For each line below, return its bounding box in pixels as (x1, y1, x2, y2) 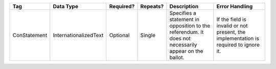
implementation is (216, 35, 259, 42)
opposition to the (169, 22, 211, 29)
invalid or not (216, 22, 248, 29)
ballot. (169, 54, 185, 61)
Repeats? (140, 3, 164, 10)
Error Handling (216, 3, 253, 10)
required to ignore (216, 41, 260, 48)
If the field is (216, 16, 246, 23)
